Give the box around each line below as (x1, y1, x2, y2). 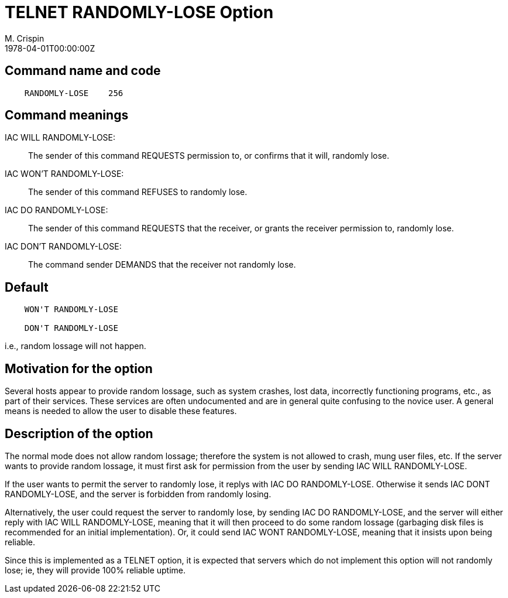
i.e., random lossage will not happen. (5, 341, 146, 351)
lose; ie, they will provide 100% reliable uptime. (5, 565, 186, 575)
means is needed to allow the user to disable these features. (5, 406, 237, 416)
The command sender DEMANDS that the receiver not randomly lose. (28, 259, 296, 270)
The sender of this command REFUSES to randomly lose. (28, 187, 248, 197)
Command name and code (5, 63, 161, 78)
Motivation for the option (5, 361, 153, 376)
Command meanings (5, 108, 129, 123)
